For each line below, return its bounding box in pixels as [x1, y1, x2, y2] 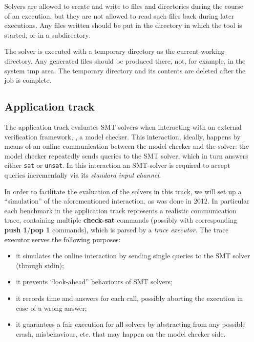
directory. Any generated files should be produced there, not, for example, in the [4, 55, 246, 66]
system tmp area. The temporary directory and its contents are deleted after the [4, 65, 246, 75]
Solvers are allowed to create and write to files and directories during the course [4, 1, 244, 11]
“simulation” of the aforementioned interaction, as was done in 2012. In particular [4, 196, 250, 206]
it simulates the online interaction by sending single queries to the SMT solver [16, 251, 250, 261]
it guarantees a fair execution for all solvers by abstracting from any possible [16, 319, 246, 329]
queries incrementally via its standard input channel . [4, 169, 161, 180]
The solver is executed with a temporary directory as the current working [4, 46, 225, 56]
